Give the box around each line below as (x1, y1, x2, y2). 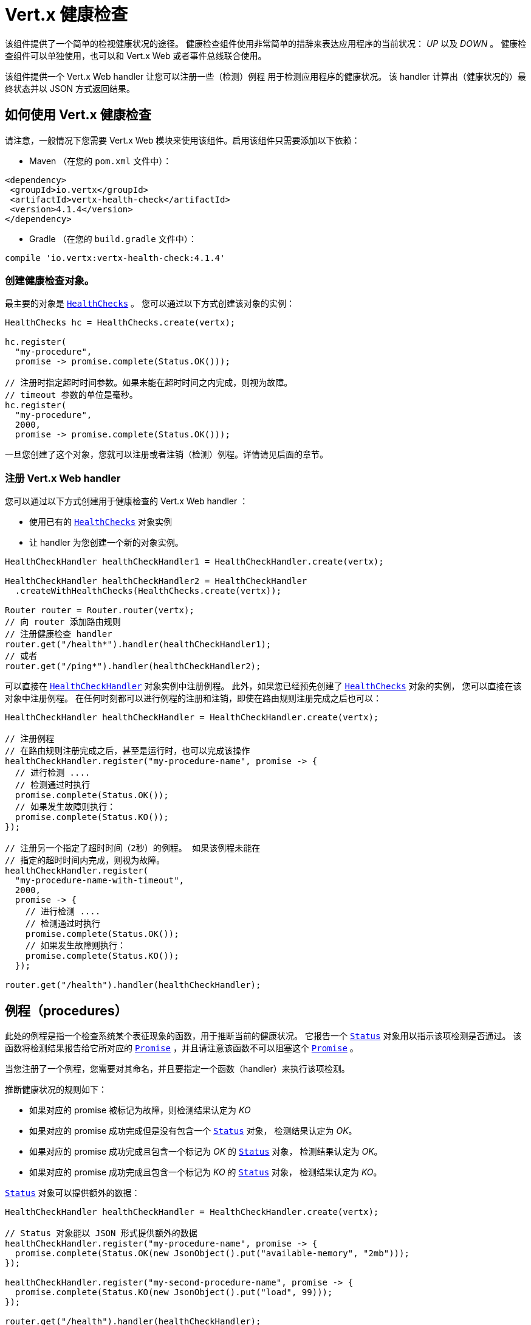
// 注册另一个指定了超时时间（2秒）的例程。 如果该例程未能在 (5, 843, 261, 854)
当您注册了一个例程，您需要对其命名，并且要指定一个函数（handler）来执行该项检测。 (5, 1063, 350, 1074)
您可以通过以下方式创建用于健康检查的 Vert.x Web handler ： (5, 496, 248, 507)
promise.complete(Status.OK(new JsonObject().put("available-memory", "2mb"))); (15, 1248, 409, 1258)
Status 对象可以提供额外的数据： (5, 1187, 140, 1198)
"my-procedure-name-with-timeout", (15, 875, 185, 886)
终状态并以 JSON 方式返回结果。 (5, 83, 135, 94)
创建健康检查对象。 (5, 274, 95, 287)
